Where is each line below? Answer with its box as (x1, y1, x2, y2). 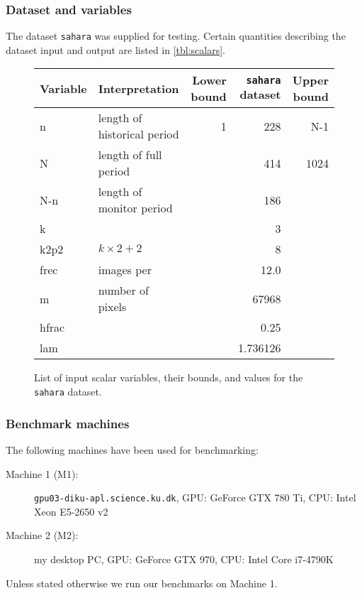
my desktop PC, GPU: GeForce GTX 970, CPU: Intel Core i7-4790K (34, 551, 334, 566)
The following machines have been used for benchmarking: (6, 442, 259, 457)
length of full (98, 146, 162, 163)
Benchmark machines (6, 414, 130, 432)
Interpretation (98, 80, 179, 97)
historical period (98, 126, 179, 143)
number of (98, 282, 149, 299)
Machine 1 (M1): (6, 466, 79, 481)
